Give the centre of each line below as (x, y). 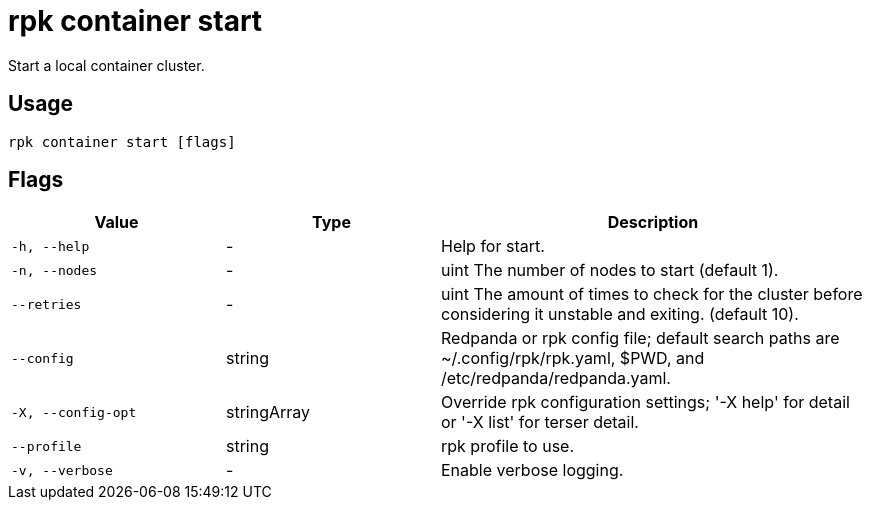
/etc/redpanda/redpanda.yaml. (556, 378)
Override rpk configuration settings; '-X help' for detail (645, 402)
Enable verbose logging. (532, 470)
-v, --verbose (62, 470)
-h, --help (50, 246)
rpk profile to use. (508, 446)
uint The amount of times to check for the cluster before (652, 294)
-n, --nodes (54, 270)
